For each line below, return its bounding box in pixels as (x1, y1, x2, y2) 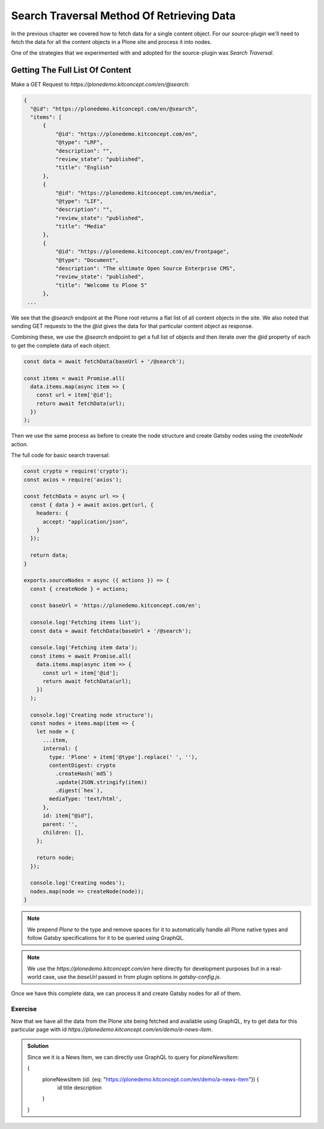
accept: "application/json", (43, 518, 128, 525)
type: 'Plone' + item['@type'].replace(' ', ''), (49, 754, 198, 760)
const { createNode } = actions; (30, 586, 128, 592)
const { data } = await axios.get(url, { (30, 501, 154, 508)
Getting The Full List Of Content (11, 65, 131, 75)
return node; (36, 855, 75, 861)
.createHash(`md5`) (55, 770, 113, 777)
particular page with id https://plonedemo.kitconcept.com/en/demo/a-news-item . (11, 1026, 213, 1033)
